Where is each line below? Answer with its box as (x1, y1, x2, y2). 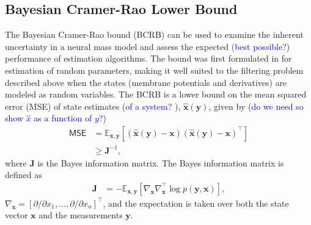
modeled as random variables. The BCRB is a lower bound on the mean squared (5, 88, 307, 101)
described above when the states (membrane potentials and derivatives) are (5, 76, 287, 88)
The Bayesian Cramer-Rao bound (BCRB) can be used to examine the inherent (5, 28, 304, 41)
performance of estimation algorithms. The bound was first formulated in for (5, 52, 292, 65)
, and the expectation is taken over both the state (103, 196, 289, 209)
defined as (5, 168, 42, 181)
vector (5, 209, 28, 221)
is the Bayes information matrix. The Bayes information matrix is (37, 156, 284, 169)
